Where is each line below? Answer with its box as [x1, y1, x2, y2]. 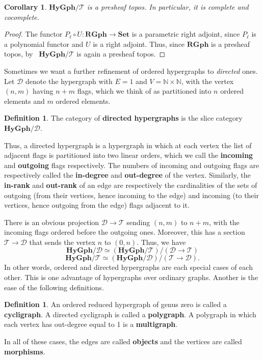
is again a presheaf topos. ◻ [76, 48, 166, 59]
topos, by [4, 48, 33, 59]
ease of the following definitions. [4, 282, 104, 292]
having [33, 86, 54, 96]
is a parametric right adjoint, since [131, 29, 240, 39]
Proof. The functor [4, 29, 63, 39]
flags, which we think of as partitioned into [77, 86, 212, 96]
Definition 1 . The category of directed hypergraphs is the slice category [4, 113, 243, 123]
